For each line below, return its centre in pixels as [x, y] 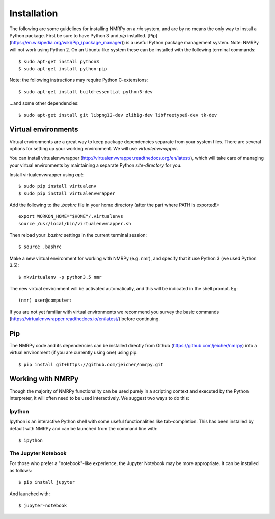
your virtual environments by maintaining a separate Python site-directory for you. [95, 165]
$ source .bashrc [40, 247]
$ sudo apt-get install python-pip [63, 69]
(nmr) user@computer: [45, 300]
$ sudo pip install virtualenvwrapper [67, 193]
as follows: [21, 471]
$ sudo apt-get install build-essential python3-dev [86, 92]
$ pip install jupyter [47, 482]
